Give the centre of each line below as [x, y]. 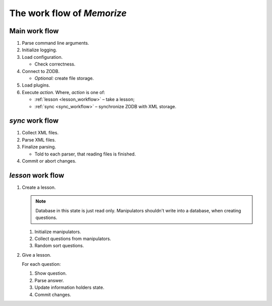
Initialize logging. [40, 50]
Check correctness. [55, 64]
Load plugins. [36, 85]
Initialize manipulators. [58, 232]
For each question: [41, 264]
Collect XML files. [40, 133]
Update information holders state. [69, 287]
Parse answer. [49, 280]
